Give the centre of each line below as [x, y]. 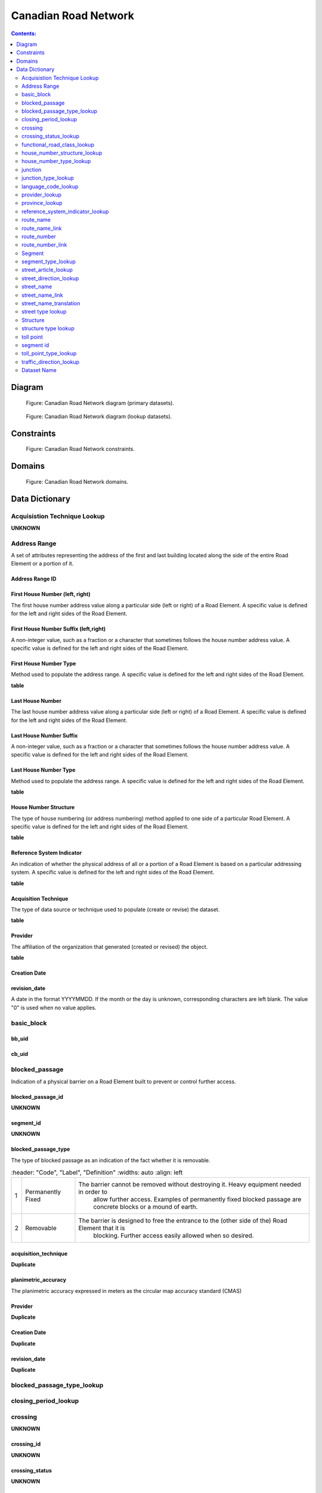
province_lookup [42, 203]
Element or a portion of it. [42, 564]
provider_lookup [42, 195]
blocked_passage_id [37, 1096]
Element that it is [102, 1228]
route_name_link [42, 228]
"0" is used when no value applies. [54, 1007]
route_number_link [44, 245]
